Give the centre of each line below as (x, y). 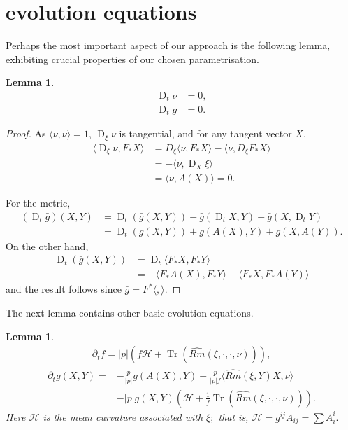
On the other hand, (47, 245)
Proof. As (26, 133)
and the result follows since (64, 289)
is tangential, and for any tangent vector (205, 133)
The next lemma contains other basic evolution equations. (130, 312)
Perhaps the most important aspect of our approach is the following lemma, (168, 45)
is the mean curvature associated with (123, 416)
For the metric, (38, 203)
